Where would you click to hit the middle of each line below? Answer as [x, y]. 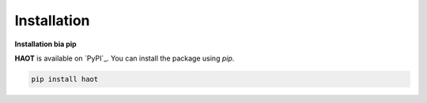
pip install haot [65, 79]
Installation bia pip [45, 44]
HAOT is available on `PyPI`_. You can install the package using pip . [125, 58]
